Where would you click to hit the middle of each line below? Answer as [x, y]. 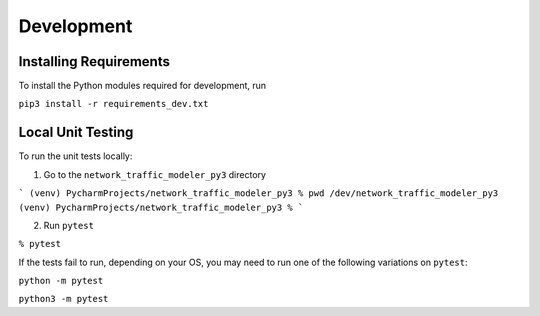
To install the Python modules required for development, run [142, 86]
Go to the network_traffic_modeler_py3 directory [155, 174]
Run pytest [69, 225]
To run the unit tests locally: [75, 156]
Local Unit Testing [76, 132]
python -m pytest [61, 281]
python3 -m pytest [63, 299]
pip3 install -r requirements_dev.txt [113, 104]
